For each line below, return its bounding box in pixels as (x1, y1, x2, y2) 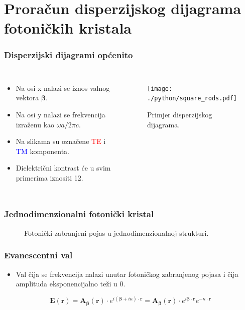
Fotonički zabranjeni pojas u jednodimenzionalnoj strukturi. (24, 227, 209, 238)
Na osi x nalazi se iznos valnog (16, 82, 110, 93)
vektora (16, 92, 39, 103)
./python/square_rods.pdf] (147, 95, 237, 102)
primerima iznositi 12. (16, 172, 83, 183)
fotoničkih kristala (4, 18, 132, 38)
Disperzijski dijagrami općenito (4, 49, 133, 61)
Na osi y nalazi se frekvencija (16, 109, 105, 119)
